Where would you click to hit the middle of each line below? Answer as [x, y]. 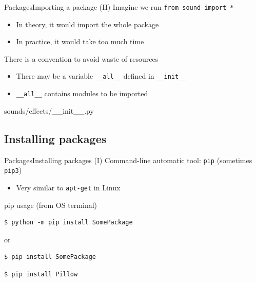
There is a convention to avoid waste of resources [81, 58]
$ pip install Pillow [41, 274]
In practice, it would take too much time [80, 41]
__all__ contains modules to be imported [82, 93]
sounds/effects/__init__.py [49, 110]
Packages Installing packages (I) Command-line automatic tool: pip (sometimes [128, 160]
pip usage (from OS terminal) [51, 205]
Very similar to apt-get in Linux [68, 187]
